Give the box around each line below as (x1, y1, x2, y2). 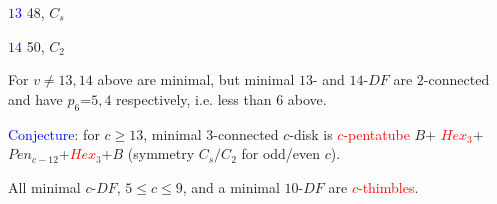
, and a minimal (182, 176, 280, 197)
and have (8, 88, 63, 109)
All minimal (8, 176, 81, 197)
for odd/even (241, 143, 321, 164)
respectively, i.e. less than (116, 88, 272, 109)
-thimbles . (357, 176, 419, 197)
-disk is (289, 123, 333, 144)
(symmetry (127, 143, 195, 164)
